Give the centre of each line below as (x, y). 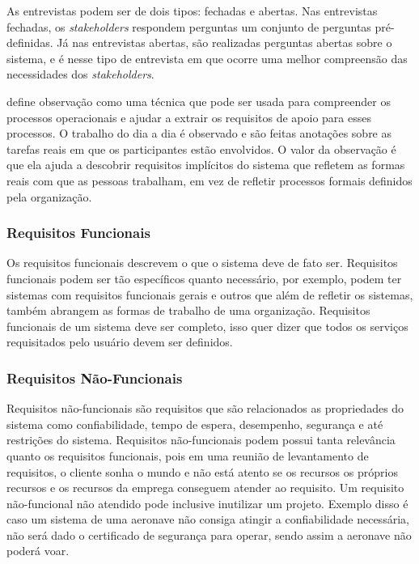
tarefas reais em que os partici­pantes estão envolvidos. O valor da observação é (201, 148)
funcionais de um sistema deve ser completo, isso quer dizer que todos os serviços (207, 326)
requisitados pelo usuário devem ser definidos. (120, 342)
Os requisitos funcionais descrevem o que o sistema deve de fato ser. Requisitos (202, 263)
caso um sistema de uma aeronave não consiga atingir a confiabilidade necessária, (208, 519)
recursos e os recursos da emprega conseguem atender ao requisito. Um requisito (205, 488)
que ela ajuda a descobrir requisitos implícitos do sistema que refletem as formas (206, 165)
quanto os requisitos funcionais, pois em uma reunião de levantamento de (188, 455)
